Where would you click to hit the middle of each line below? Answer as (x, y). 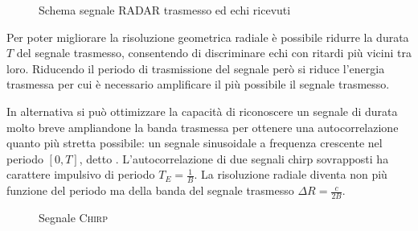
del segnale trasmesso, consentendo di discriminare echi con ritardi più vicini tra (214, 53)
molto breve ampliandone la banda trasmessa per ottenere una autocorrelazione (203, 127)
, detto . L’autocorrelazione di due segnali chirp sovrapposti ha (234, 158)
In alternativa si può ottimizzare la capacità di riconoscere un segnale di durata (202, 111)
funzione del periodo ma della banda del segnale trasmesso (150, 190)
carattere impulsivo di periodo (81, 174)
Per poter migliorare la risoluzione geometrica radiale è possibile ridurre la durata (208, 37)
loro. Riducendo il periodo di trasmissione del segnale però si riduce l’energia (196, 68)
